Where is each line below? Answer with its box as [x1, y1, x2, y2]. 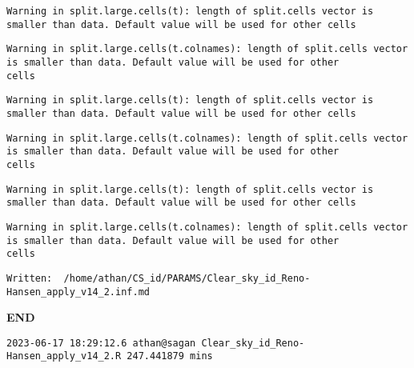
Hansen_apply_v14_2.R [6, 350, 122, 362]
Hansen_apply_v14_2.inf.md [6, 286, 150, 298]
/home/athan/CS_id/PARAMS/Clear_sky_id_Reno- [63, 272, 311, 284]
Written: [6, 272, 53, 284]
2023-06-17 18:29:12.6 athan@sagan [6, 337, 196, 349]
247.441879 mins [127, 350, 213, 362]
